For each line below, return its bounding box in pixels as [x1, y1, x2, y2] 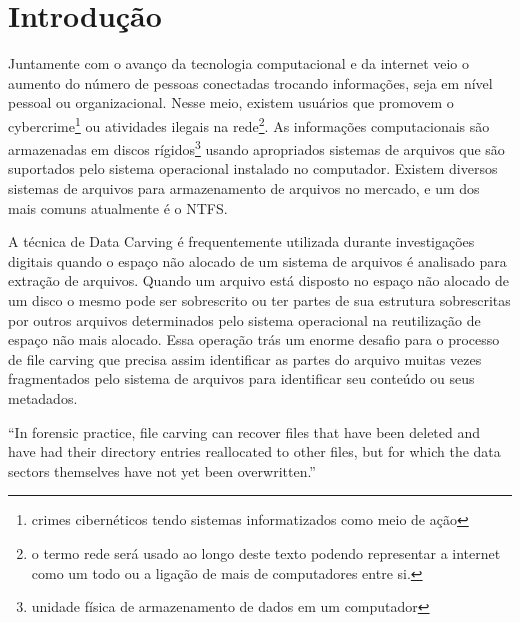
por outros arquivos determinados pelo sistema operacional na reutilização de [8, 309, 481, 330]
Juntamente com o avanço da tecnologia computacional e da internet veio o [8, 53, 470, 74]
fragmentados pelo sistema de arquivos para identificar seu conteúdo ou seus [8, 368, 475, 389]
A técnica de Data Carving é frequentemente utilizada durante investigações [8, 231, 475, 252]
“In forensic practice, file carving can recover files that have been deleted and [8, 421, 481, 442]
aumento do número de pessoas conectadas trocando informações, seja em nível [8, 72, 493, 93]
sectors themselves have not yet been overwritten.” [8, 460, 316, 481]
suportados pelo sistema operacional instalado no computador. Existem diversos [8, 158, 498, 179]
